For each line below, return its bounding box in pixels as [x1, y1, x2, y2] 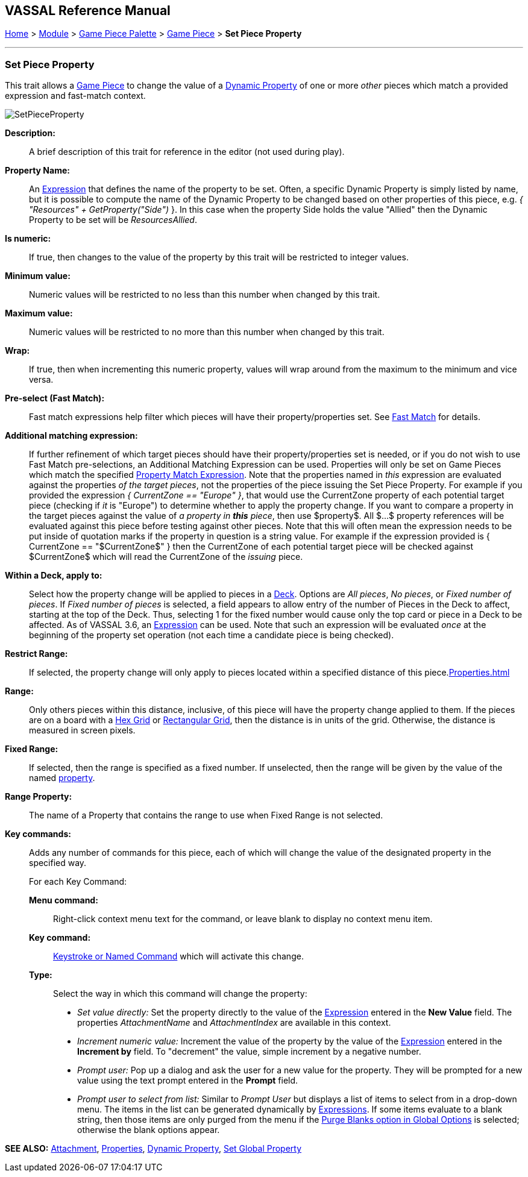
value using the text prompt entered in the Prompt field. [77, 1075, 298, 1086]
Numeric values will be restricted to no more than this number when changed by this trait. [29, 327, 385, 337]
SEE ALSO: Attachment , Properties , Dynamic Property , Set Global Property [5, 1143, 302, 1154]
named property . [29, 773, 95, 783]
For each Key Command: [29, 876, 127, 887]
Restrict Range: [5, 648, 68, 659]
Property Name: [5, 165, 70, 176]
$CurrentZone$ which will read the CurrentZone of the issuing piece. [29, 551, 303, 562]
